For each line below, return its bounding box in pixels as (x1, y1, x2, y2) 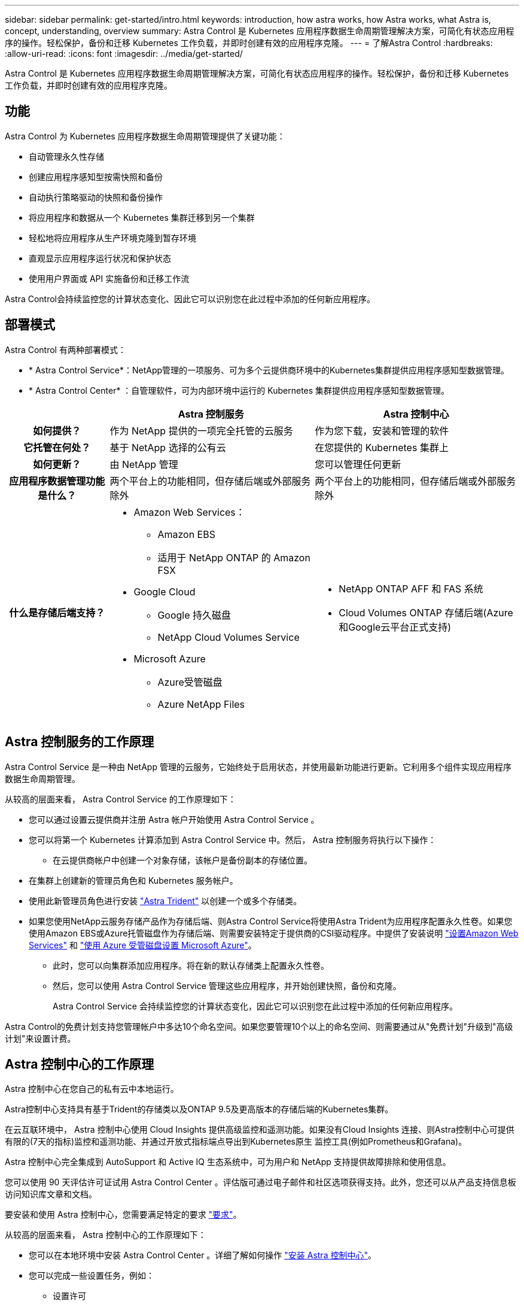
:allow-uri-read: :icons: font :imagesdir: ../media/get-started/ (5, 48, 243, 59)
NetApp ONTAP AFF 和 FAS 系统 (339, 582, 483, 595)
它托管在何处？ (23, 441, 91, 454)
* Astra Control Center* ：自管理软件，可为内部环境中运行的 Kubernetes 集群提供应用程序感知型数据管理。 (29, 385, 450, 396)
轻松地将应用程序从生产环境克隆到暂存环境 (29, 232, 196, 243)
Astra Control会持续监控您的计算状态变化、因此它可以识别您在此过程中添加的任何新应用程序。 (5, 293, 375, 304)
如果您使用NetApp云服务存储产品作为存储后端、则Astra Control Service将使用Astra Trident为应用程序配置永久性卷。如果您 (29, 915, 513, 926)
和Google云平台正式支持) (339, 620, 452, 633)
